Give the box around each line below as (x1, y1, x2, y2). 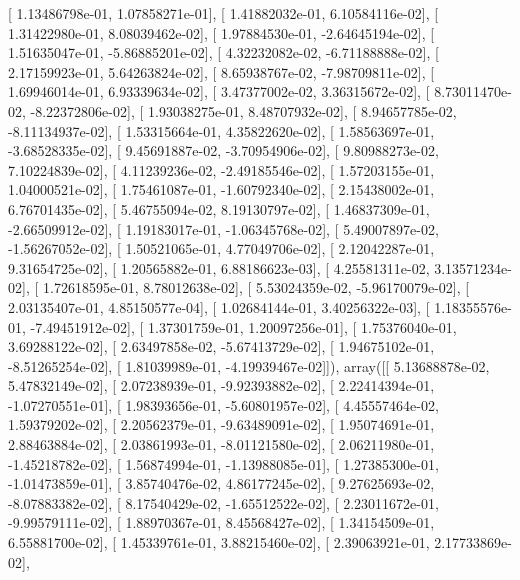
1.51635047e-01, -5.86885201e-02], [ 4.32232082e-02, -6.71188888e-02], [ (8, 42, 439, 63)
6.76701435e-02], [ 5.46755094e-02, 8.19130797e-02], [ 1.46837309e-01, (8, 198, 430, 219)
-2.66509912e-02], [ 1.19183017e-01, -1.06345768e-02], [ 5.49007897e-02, (8, 218, 439, 239)
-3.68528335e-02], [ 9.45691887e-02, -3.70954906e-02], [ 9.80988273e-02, (8, 140, 439, 161)
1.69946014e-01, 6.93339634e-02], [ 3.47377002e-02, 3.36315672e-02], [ (8, 81, 430, 102)
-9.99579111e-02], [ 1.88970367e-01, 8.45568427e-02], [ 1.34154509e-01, (8, 512, 435, 533)
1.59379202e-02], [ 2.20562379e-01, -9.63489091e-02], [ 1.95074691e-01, (8, 414, 435, 435)
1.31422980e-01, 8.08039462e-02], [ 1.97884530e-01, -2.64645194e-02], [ (8, 22, 435, 43)
